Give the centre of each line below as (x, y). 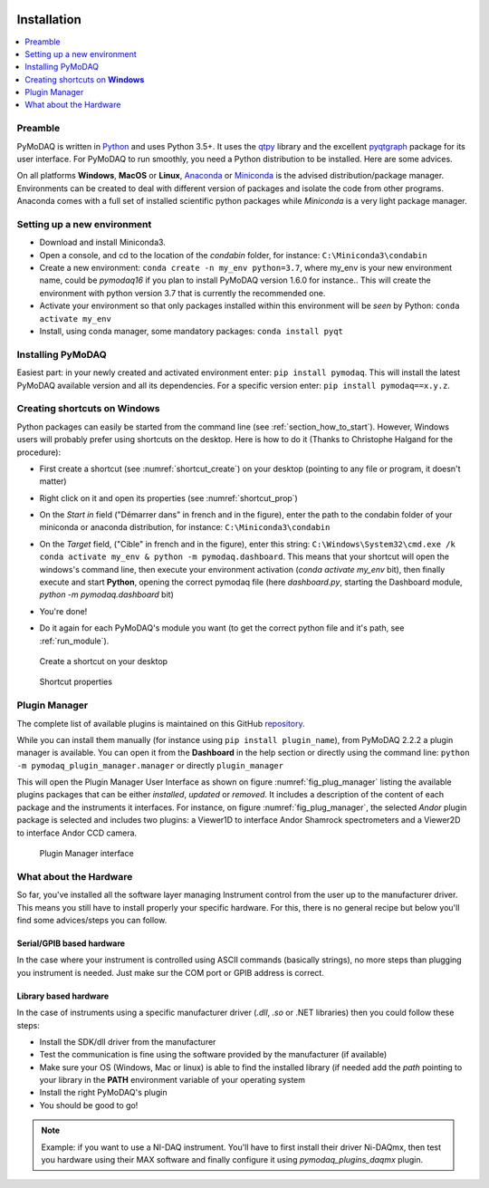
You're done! (63, 611)
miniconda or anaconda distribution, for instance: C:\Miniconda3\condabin (185, 527)
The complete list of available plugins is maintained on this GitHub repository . (161, 723)
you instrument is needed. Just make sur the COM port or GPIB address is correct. (171, 972)
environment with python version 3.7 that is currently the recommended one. (182, 293)
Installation (49, 19)
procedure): (39, 452)
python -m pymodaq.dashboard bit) (106, 594)
